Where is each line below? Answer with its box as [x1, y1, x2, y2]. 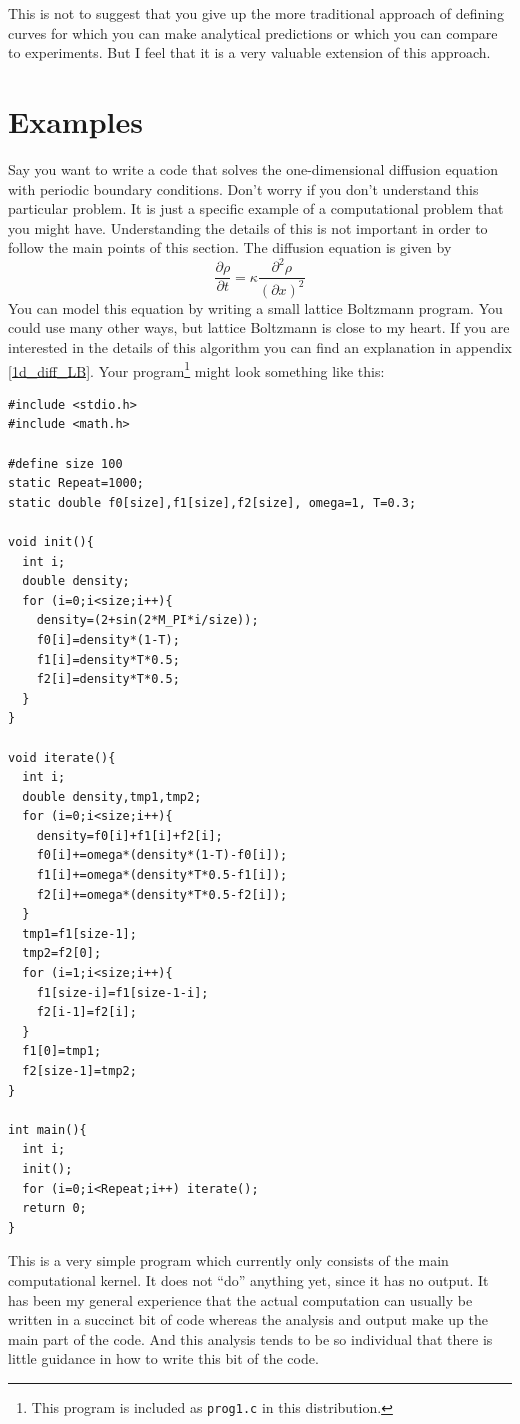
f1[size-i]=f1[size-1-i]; [36, 985, 209, 1000]
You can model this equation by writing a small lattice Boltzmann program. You [8, 297, 503, 318]
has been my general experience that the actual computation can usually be [8, 1289, 473, 1310]
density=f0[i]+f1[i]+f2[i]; [36, 828, 223, 843]
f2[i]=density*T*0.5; [36, 672, 180, 687]
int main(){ [8, 1122, 87, 1137]
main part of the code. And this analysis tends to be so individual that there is [8, 1328, 493, 1349]
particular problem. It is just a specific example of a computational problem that [8, 198, 504, 219]
